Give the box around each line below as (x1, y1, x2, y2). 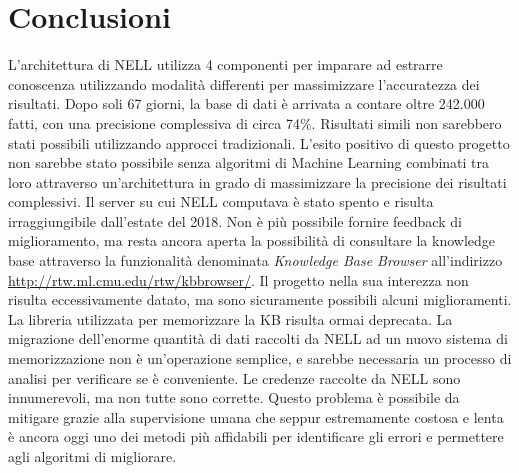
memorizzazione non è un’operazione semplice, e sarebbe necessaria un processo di (8, 348, 512, 369)
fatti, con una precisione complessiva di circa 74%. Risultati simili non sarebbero (8, 112, 502, 133)
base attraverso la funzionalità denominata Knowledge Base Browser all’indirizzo (8, 250, 503, 271)
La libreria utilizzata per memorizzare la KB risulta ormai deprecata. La (8, 308, 453, 329)
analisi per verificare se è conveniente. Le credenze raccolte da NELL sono (8, 367, 461, 388)
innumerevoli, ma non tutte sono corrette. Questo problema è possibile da (8, 387, 460, 408)
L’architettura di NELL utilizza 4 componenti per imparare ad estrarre (8, 54, 443, 75)
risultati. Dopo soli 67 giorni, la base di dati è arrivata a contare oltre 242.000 (8, 93, 485, 114)
